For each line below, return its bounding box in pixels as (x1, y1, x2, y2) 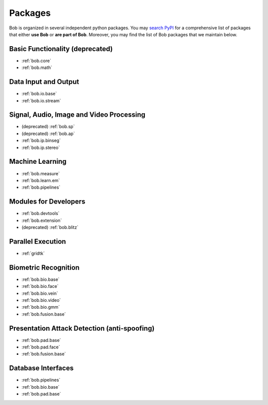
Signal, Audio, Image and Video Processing (9, 111, 146, 119)
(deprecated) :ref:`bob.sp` (21, 124, 75, 130)
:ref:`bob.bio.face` (21, 283, 59, 289)
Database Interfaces (9, 364, 74, 372)
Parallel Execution (9, 237, 67, 246)
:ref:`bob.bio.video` (21, 297, 61, 303)
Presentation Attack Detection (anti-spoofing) (9, 324, 155, 333)
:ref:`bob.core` (21, 58, 52, 64)
